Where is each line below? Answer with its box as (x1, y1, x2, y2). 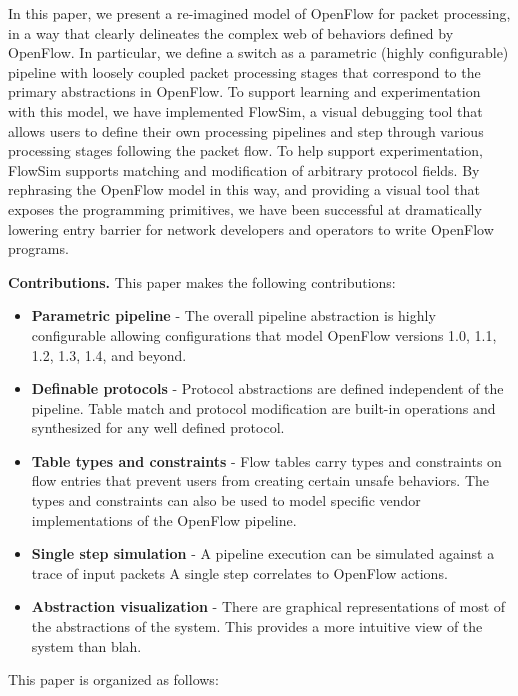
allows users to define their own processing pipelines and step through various (8, 120, 484, 141)
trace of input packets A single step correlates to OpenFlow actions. (31, 562, 448, 583)
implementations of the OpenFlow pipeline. (31, 509, 297, 530)
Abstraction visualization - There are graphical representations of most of (31, 596, 506, 617)
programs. (8, 238, 69, 259)
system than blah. (31, 635, 142, 656)
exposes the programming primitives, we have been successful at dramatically (8, 198, 482, 219)
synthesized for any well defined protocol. (31, 417, 285, 438)
